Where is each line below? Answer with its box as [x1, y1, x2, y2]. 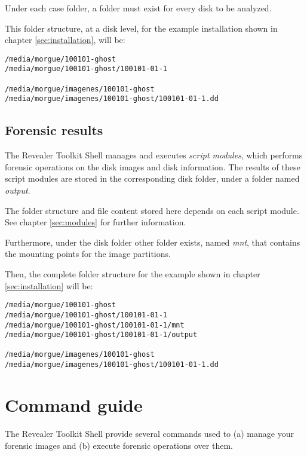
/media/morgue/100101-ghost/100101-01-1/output [5, 330, 198, 339]
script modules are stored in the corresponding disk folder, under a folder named [5, 172, 300, 185]
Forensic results [5, 121, 103, 139]
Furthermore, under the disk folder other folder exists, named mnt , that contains [5, 235, 300, 248]
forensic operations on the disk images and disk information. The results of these [5, 160, 300, 173]
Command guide [5, 392, 143, 417]
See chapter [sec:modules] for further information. [5, 216, 186, 228]
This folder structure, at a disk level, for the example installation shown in [5, 22, 278, 34]
